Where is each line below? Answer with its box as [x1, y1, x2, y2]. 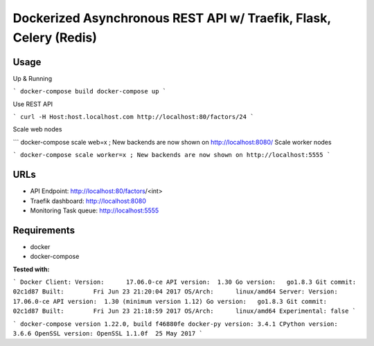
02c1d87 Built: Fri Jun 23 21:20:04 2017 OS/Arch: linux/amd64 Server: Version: [12, 288, 339, 295]
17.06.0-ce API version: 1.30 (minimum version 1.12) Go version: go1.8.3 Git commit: [12, 298, 327, 305]
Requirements [12, 224, 75, 236]
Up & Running [12, 74, 52, 82]
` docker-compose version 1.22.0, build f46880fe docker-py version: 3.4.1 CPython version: [12, 320, 339, 328]
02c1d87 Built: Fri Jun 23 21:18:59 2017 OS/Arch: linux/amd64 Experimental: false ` [12, 307, 357, 315]
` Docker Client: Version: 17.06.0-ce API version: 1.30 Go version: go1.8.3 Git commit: [12, 277, 357, 286]
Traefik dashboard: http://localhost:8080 [30, 197, 147, 205]
